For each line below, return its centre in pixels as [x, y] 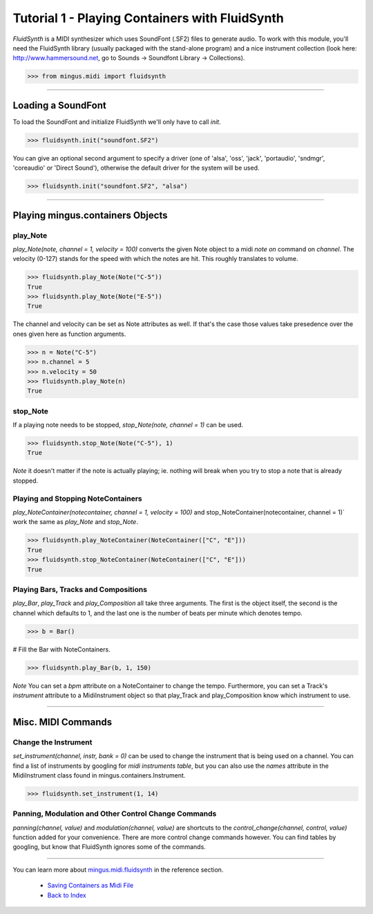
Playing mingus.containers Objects [90, 215]
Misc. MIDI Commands [63, 722]
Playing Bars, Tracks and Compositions [80, 589]
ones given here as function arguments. [69, 334]
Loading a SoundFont [59, 105]
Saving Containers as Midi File [90, 886]
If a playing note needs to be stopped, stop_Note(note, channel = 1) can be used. [128, 425]
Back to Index [67, 895]
